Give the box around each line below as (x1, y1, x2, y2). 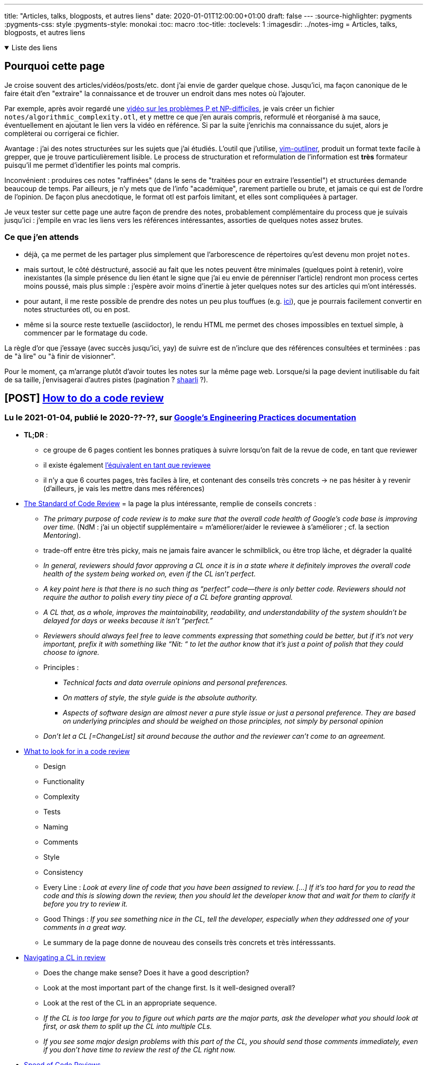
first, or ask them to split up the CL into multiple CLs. (43, 1022, 212, 1030)
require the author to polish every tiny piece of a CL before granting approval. (43, 592, 293, 601)
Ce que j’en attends (4, 232, 79, 242)
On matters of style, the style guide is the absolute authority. (63, 693, 258, 702)
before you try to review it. (43, 899, 128, 908)
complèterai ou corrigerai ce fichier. (4, 129, 119, 138)
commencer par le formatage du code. (24, 328, 148, 337)
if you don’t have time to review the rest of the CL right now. (43, 1045, 236, 1054)
